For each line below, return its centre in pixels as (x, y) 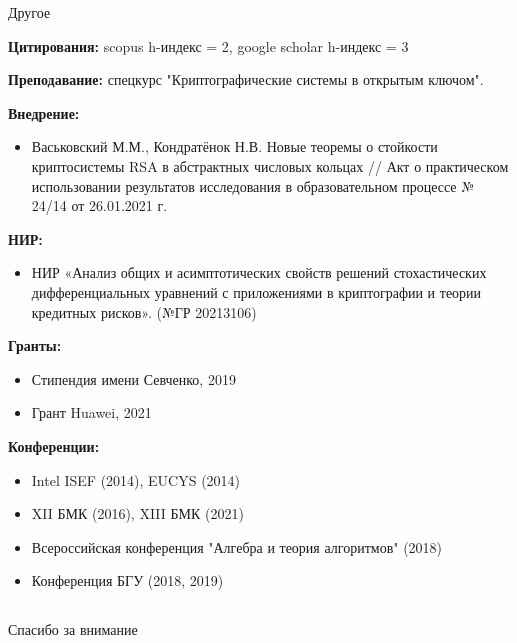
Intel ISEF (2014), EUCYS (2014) (136, 479)
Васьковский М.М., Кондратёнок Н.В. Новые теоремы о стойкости (234, 146)
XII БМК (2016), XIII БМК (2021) (137, 513)
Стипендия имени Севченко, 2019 (133, 378)
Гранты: (35, 345)
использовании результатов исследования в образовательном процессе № (253, 185)
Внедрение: (44, 112)
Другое (29, 12)
